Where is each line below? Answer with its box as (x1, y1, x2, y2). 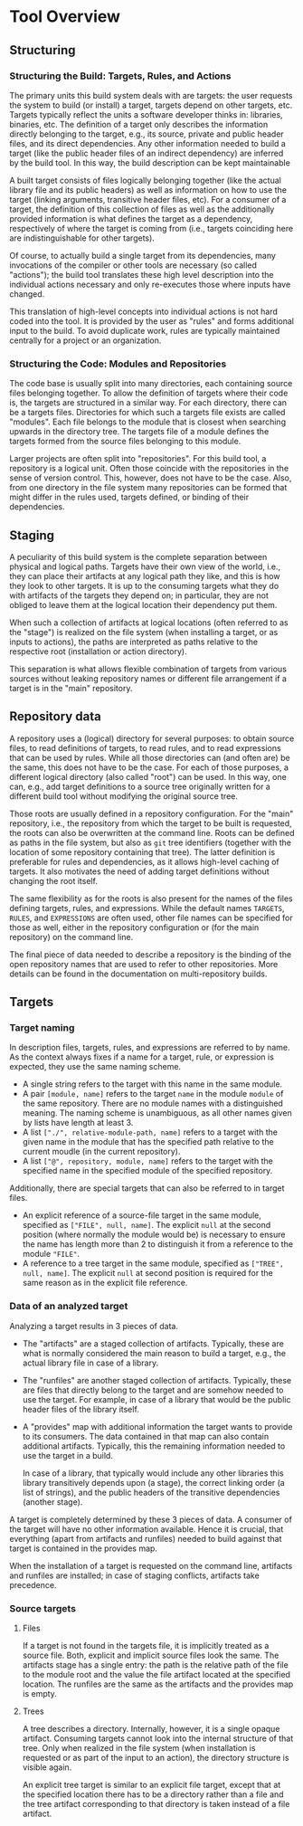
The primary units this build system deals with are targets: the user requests (9, 90, 293, 100)
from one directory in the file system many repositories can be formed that (9, 482, 288, 493)
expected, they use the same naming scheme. (9, 1061, 182, 1072)
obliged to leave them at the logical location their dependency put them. (9, 599, 278, 610)
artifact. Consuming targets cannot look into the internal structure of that (22, 1733, 294, 1744)
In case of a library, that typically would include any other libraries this (22, 1468, 284, 1479)
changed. (9, 288, 45, 300)
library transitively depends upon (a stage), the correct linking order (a (22, 1477, 285, 1488)
